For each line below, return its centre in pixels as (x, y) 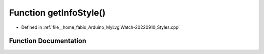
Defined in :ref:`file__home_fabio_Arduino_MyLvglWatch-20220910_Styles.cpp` (101, 27)
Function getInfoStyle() (57, 13)
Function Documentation (48, 41)
